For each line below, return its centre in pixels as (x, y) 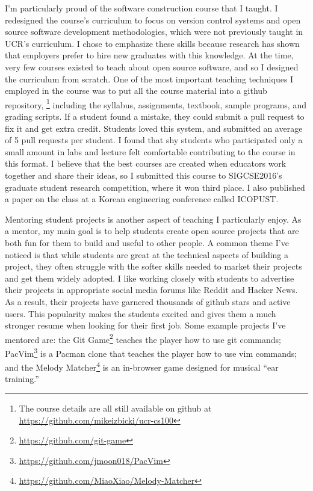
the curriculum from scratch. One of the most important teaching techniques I (149, 79)
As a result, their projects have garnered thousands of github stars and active (148, 301)
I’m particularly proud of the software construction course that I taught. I (141, 8)
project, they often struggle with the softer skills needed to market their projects (153, 266)
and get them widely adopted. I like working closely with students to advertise (150, 278)
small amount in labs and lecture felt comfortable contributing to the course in (150, 151)
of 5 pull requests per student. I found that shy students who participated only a (154, 140)
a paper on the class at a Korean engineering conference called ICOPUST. (142, 199)
